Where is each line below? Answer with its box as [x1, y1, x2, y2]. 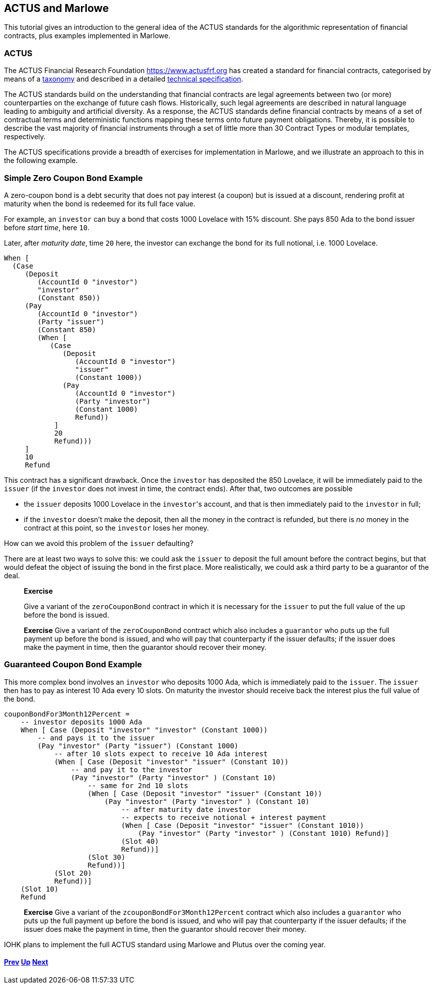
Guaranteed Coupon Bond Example [4, 659, 142, 670]
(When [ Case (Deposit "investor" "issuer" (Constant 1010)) [121, 821, 364, 829]
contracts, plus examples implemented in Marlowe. [4, 31, 170, 40]
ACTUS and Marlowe [4, 2, 109, 14]
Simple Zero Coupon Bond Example [4, 173, 143, 183]
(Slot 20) [54, 869, 92, 877]
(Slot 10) [20, 885, 59, 893]
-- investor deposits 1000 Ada [20, 718, 143, 726]
